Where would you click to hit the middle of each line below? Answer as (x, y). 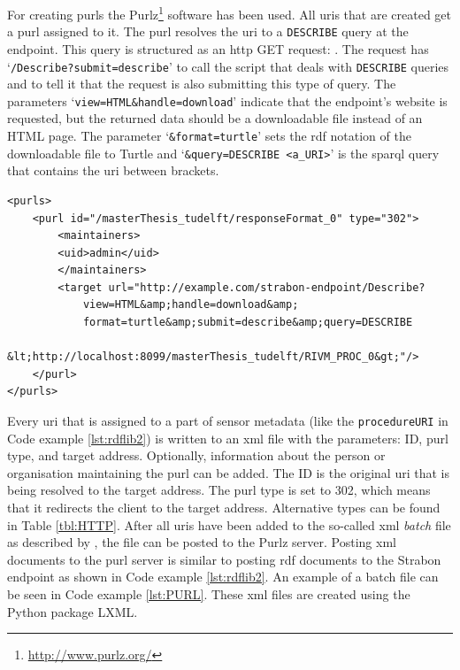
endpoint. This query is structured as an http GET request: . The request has (218, 48)
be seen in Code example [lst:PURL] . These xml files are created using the (209, 594)
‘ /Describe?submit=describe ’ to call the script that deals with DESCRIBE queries (228, 66)
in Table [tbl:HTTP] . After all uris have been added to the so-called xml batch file (229, 524)
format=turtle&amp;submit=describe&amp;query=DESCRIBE (248, 323)
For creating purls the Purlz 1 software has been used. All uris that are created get (230, 13)
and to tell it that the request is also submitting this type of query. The (202, 84)
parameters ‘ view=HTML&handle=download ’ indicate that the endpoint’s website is (227, 100)
